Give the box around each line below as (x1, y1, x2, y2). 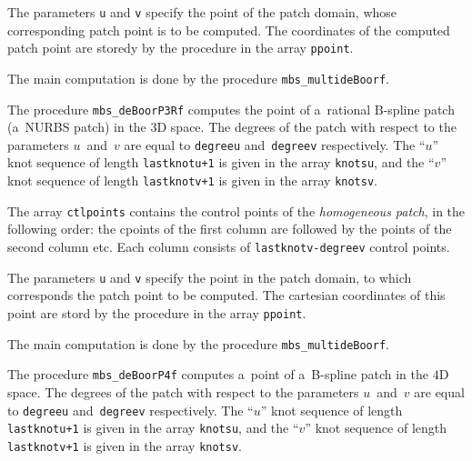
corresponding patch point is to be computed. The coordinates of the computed (7, 20, 450, 39)
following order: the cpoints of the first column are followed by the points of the (7, 219, 452, 238)
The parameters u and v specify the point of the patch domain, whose (7, 3, 397, 21)
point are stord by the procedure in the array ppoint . (7, 303, 306, 322)
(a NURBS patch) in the (7, 117, 146, 136)
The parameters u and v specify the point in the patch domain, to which (7, 267, 412, 286)
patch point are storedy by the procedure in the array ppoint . (7, 38, 354, 57)
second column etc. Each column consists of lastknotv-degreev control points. (7, 237, 450, 256)
